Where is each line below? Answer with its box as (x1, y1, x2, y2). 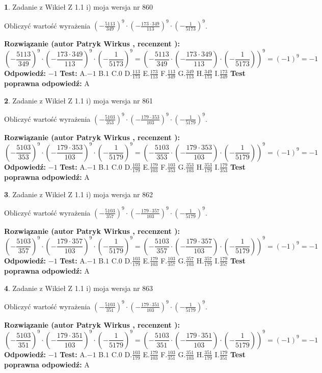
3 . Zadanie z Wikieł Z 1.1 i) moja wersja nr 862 (4, 189, 153, 199)
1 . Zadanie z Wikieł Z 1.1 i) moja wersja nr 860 (4, 2, 153, 12)
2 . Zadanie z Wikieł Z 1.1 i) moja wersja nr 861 (4, 95, 153, 105)
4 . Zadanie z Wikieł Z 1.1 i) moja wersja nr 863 (4, 282, 153, 293)
